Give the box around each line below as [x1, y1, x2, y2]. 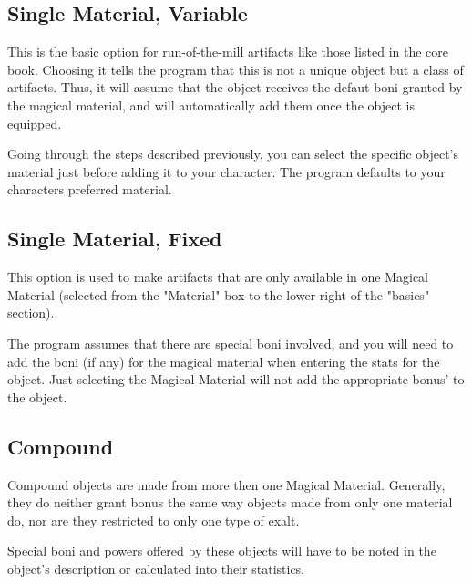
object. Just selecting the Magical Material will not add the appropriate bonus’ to [7, 370, 465, 389]
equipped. [7, 113, 62, 132]
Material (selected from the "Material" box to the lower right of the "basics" [7, 285, 430, 304]
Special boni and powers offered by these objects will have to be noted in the [7, 541, 436, 560]
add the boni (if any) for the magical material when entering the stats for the [7, 351, 440, 370]
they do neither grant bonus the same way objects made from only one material [7, 493, 453, 512]
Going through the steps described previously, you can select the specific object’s [7, 144, 459, 163]
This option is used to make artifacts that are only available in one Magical [7, 267, 428, 287]
